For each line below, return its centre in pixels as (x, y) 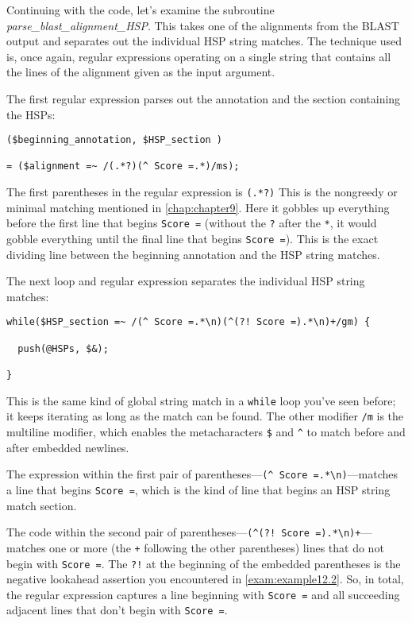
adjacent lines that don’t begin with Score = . (117, 610)
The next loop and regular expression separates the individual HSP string (186, 281)
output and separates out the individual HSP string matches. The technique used (204, 41)
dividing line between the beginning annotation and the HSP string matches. (193, 254)
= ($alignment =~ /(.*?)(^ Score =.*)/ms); (123, 166)
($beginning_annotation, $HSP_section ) (115, 140)
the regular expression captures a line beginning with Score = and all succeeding (203, 594)
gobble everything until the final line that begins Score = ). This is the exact (193, 239)
